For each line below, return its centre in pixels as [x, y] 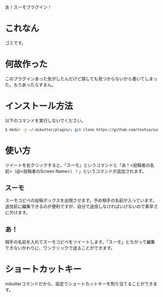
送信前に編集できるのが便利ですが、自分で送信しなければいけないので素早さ [81, 206]
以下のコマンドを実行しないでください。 [45, 120]
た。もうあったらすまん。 [31, 84]
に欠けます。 [18, 213]
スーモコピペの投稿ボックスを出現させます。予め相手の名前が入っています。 [81, 200]
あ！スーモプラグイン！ [28, 7]
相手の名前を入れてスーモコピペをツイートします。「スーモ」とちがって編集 [80, 242]
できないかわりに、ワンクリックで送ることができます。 [60, 248]
